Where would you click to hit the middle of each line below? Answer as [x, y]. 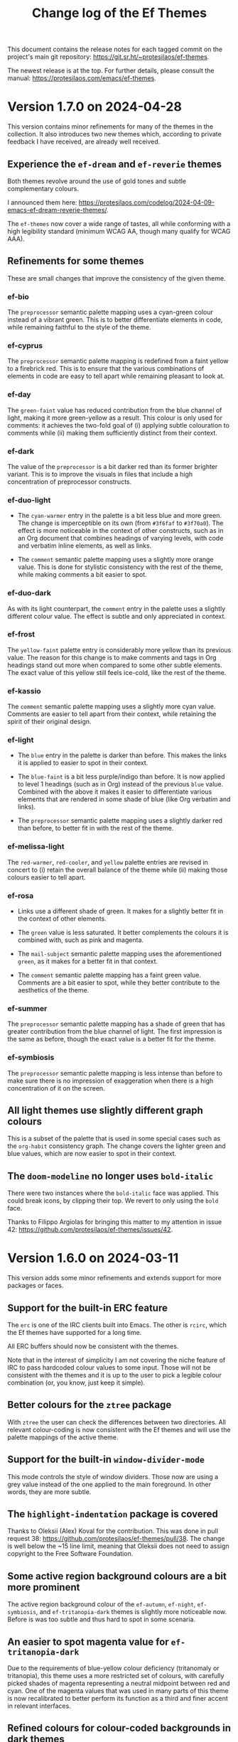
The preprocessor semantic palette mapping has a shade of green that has [116, 1024]
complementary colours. [43, 188]
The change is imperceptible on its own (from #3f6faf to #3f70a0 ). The [120, 523]
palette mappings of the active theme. [63, 1437]
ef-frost [21, 634]
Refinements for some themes [76, 261]
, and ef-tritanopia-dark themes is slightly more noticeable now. [131, 1612]
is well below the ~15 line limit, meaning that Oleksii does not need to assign [118, 1546]
